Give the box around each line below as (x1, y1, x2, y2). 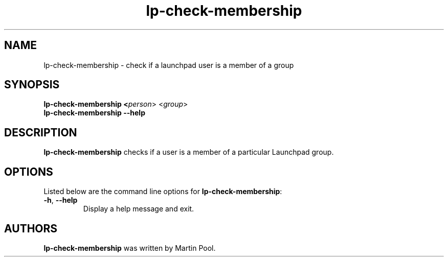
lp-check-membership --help (43, 108, 145, 117)
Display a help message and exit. (83, 204, 194, 213)
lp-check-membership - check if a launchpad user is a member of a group (43, 60, 294, 69)
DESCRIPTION (4, 126, 77, 139)
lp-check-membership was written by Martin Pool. (43, 243, 216, 252)
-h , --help (43, 196, 78, 205)
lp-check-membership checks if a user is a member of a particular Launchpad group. (43, 148, 334, 157)
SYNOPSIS (4, 78, 60, 91)
